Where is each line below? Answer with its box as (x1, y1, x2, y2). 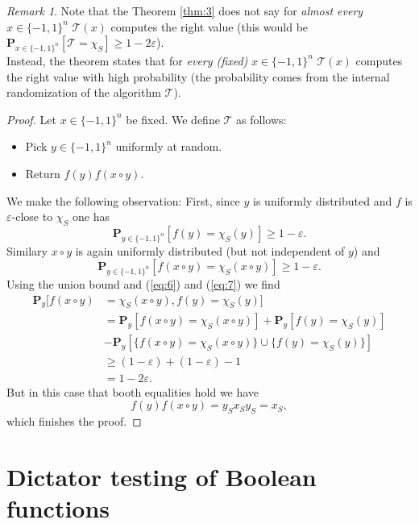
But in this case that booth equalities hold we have (6, 383, 259, 400)
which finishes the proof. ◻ (6, 412, 142, 429)
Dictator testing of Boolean (6, 460, 317, 493)
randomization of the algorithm (6, 84, 161, 101)
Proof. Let (6, 110, 56, 127)
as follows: (236, 110, 287, 127)
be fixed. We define (126, 110, 220, 127)
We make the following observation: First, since (6, 192, 240, 209)
